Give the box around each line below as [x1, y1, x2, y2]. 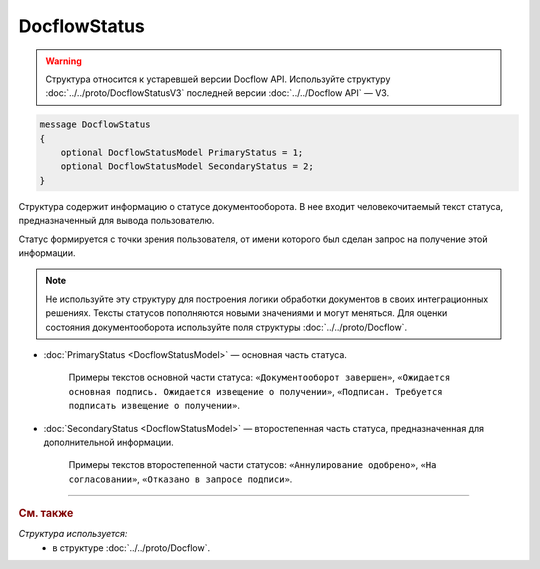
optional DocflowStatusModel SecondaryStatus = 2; [60, 161, 314, 172]
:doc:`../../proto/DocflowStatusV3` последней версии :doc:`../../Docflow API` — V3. [45, 87, 390, 99]
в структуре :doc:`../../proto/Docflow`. [52, 541, 210, 554]
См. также [18, 506, 74, 520]
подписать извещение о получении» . [68, 400, 240, 412]
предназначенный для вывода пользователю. [18, 215, 215, 227]
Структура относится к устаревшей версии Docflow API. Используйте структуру [45, 73, 391, 85]
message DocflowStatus [39, 119, 151, 130]
